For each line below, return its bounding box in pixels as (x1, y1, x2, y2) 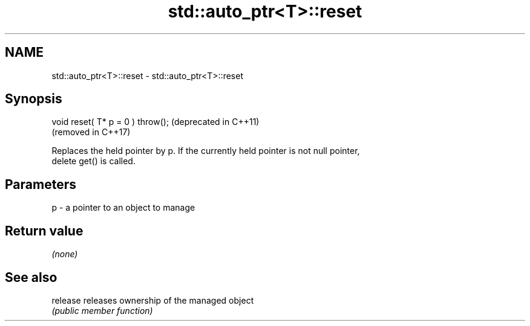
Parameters (5, 176, 76, 192)
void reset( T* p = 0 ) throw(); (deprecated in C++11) (51, 117, 260, 127)
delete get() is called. (51, 156, 136, 167)
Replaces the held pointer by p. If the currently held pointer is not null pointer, (51, 145, 360, 156)
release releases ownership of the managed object (51, 295, 254, 305)
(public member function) (51, 305, 153, 316)
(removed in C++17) (51, 127, 131, 138)
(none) (51, 249, 78, 260)
